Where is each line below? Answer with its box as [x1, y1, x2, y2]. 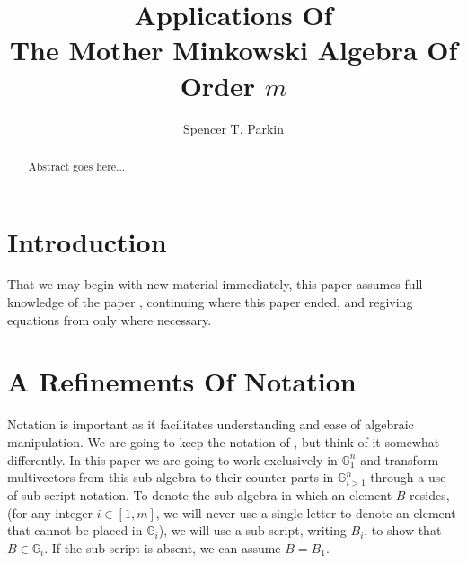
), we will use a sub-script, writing [158, 521, 347, 540]
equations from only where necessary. [7, 310, 212, 329]
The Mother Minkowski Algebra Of [9, 31, 458, 68]
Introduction [7, 223, 167, 260]
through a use [370, 468, 446, 487]
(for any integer [7, 503, 93, 522]
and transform [360, 450, 439, 469]
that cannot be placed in [7, 521, 143, 540]
